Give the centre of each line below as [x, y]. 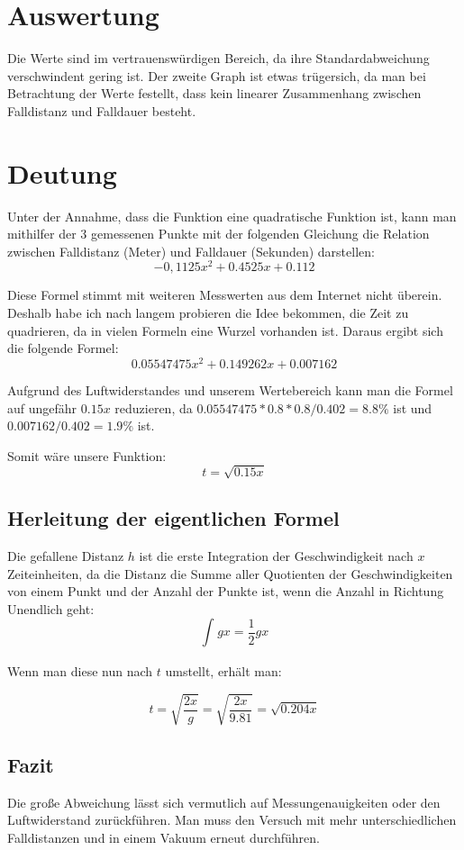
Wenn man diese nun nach [80, 671]
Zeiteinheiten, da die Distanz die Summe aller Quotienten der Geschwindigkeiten [230, 573]
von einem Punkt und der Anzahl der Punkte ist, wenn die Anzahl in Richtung [226, 591]
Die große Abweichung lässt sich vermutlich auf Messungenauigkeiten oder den [224, 802]
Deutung [62, 172]
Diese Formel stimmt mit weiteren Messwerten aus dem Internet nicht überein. [225, 295]
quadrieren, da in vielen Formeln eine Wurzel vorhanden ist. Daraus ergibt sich [225, 330]
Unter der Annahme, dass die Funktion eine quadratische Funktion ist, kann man [232, 216]
